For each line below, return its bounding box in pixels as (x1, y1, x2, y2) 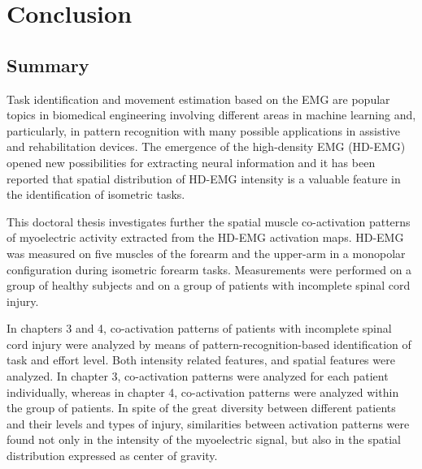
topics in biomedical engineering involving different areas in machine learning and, (7, 106, 416, 123)
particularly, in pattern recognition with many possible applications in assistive (7, 122, 401, 139)
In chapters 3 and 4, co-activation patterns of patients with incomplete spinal (7, 320, 392, 337)
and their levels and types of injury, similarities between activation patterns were (7, 415, 410, 432)
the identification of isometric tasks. (7, 186, 185, 203)
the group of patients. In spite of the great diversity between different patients (7, 399, 396, 416)
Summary (7, 52, 89, 77)
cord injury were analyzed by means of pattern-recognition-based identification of (7, 335, 411, 352)
